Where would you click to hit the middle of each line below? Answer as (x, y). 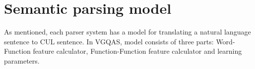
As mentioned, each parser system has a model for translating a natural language (127, 32)
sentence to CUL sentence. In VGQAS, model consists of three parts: (109, 41)
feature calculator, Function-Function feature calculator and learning (137, 51)
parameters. (22, 60)
